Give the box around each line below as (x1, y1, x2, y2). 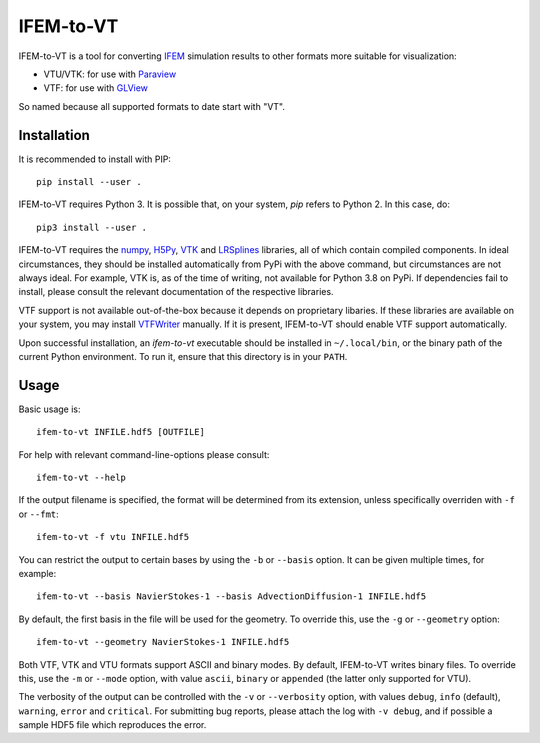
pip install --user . (36, 176, 142, 188)
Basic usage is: (18, 403, 81, 415)
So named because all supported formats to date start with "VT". (18, 100, 285, 112)
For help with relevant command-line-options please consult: (18, 448, 270, 460)
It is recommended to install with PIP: (18, 153, 172, 165)
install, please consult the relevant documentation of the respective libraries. (18, 286, 334, 298)
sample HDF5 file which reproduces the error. (18, 719, 207, 731)
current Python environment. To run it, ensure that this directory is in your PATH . (18, 350, 348, 362)
